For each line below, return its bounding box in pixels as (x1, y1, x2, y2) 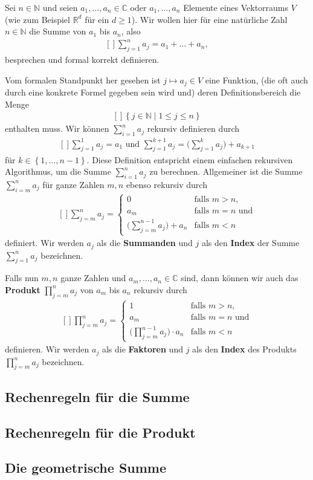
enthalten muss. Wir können (5, 122, 109, 135)
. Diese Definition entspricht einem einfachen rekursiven (86, 153, 293, 166)
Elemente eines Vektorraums (183, 1, 289, 13)
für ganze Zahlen (42, 178, 105, 190)
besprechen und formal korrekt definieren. (5, 53, 160, 66)
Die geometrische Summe (5, 458, 167, 477)
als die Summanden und (97, 236, 193, 249)
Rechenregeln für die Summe (5, 387, 190, 406)
